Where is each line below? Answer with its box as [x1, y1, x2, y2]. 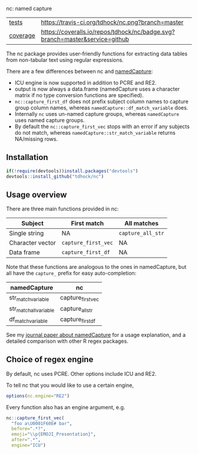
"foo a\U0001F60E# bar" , [11, 420, 72, 426]
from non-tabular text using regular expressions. [6, 56, 124, 64]
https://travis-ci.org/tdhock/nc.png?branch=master [41, 18, 184, 26]
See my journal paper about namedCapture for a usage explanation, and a [6, 331, 186, 338]
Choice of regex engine [6, 355, 94, 365]
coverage [9, 32, 35, 39]
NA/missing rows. [14, 135, 58, 142]
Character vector [9, 239, 56, 247]
